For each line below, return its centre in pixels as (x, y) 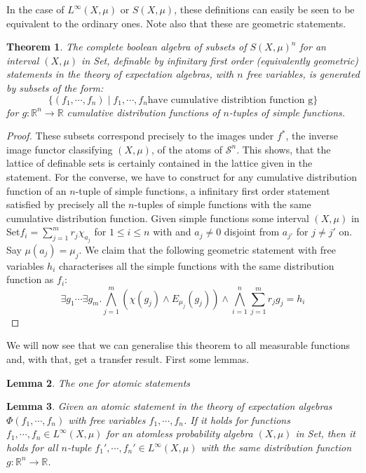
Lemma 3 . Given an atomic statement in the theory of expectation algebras (169, 406)
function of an (36, 190)
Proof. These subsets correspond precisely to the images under (140, 136)
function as (30, 279)
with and (172, 232)
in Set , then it (325, 433)
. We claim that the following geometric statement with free (207, 249)
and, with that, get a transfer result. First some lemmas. (128, 359)
